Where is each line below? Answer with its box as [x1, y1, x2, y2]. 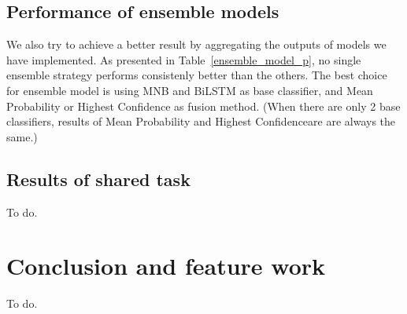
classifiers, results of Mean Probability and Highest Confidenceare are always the [6, 113, 396, 130]
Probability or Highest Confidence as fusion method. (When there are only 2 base [6, 97, 401, 114]
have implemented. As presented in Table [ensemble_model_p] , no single [6, 51, 361, 68]
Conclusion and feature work [6, 250, 326, 282]
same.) [6, 128, 38, 144]
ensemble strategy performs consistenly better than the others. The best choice [6, 67, 387, 83]
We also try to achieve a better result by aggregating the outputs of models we [6, 36, 387, 53]
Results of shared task [6, 166, 191, 191]
